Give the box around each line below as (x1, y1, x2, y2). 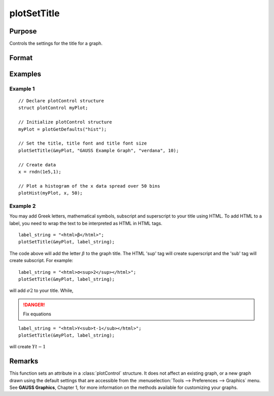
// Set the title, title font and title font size (18, 140, 147, 147)
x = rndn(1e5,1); (18, 169, 61, 174)
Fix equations (23, 311, 52, 317)
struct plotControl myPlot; (18, 105, 88, 111)
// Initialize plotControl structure (18, 119, 113, 125)
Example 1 (9, 85, 35, 92)
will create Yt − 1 (9, 344, 46, 350)
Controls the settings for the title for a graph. (9, 41, 103, 47)
